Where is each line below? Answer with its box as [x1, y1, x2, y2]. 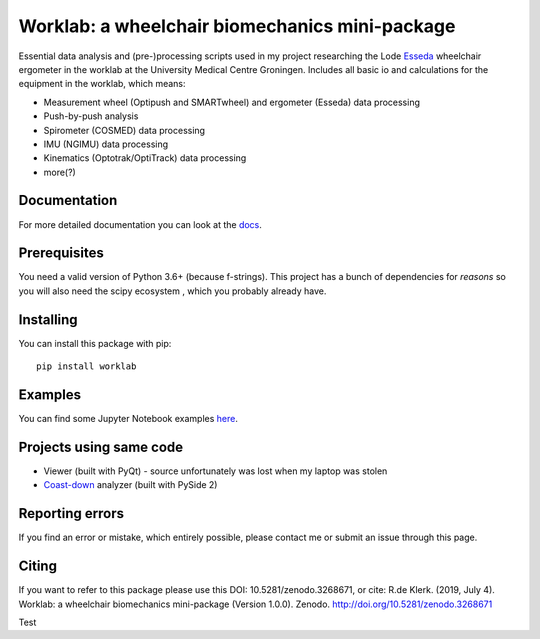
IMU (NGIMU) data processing [43, 138, 169, 150]
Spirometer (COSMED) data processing [43, 124, 205, 136]
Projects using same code [18, 438, 184, 455]
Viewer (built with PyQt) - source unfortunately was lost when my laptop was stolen [43, 465, 388, 477]
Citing [18, 558, 57, 575]
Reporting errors [18, 505, 125, 522]
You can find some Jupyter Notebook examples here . [18, 413, 239, 425]
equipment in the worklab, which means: [18, 78, 186, 90]
